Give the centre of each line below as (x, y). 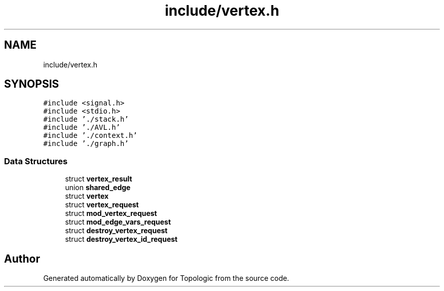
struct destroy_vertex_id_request (121, 239)
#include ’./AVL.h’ (82, 128)
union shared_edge (98, 188)
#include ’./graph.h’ (86, 144)
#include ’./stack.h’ (86, 119)
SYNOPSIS (32, 84)
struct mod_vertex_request (111, 213)
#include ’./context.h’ (90, 136)
